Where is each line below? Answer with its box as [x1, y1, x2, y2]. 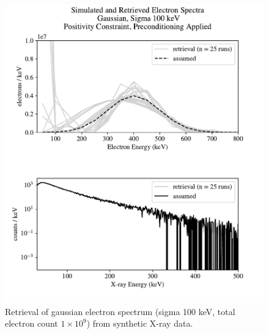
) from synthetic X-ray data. [86, 317, 193, 330]
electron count [5, 317, 58, 330]
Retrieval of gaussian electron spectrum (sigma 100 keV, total [5, 305, 235, 317]
